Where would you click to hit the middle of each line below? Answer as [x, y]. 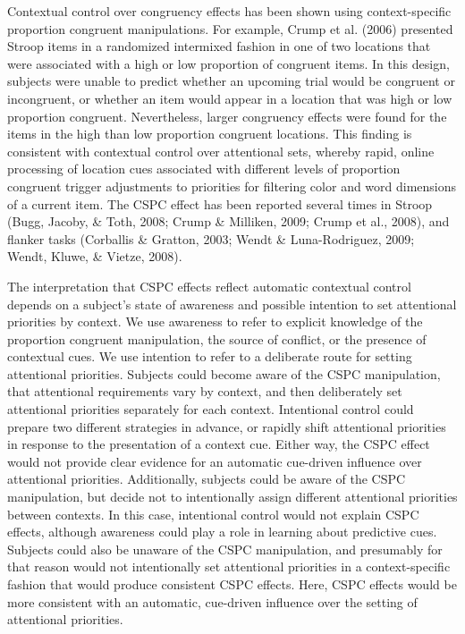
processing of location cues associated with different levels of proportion [204, 169]
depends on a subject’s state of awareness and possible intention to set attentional [232, 304]
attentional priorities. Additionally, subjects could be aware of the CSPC [207, 479]
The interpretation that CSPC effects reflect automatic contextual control [209, 286]
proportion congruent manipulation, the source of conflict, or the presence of [217, 338]
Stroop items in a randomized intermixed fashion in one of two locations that [219, 46]
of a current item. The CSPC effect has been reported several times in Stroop [220, 203]
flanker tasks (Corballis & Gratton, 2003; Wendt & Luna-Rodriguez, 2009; [211, 238]
